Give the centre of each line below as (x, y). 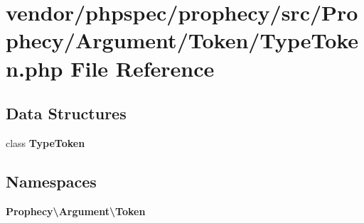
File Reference (143, 68)
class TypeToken (45, 142)
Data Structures (66, 113)
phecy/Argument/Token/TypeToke (182, 40)
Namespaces (51, 181)
